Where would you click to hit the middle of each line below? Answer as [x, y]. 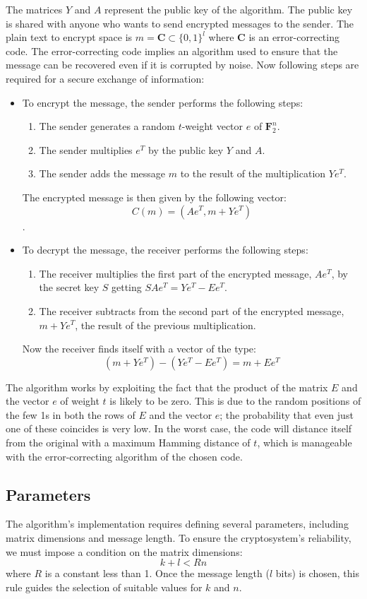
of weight [80, 401]
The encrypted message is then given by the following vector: [154, 197]
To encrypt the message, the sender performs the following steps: [163, 102]
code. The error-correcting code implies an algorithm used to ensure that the [172, 51]
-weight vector [212, 126]
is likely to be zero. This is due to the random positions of [235, 401]
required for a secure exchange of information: [105, 78]
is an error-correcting [294, 37]
